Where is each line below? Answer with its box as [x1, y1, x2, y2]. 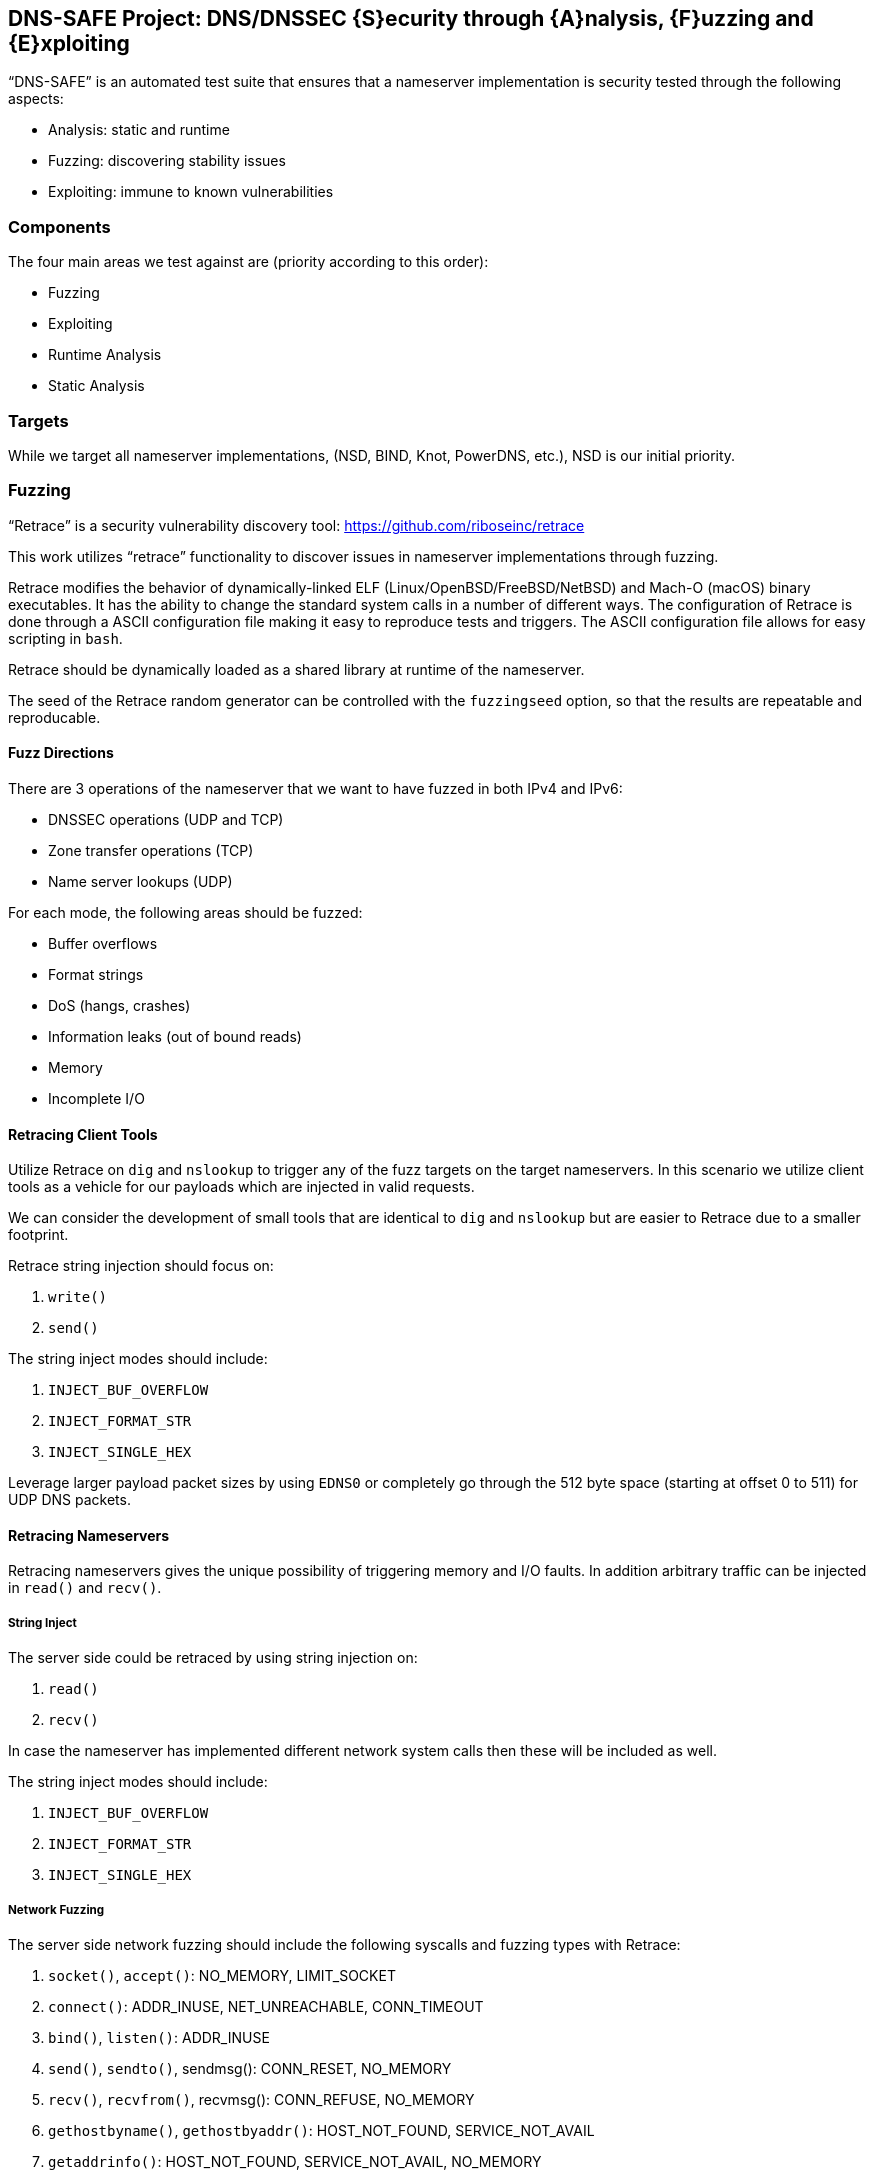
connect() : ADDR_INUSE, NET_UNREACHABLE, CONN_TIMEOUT [48, 1997, 484, 2015]
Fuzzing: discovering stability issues [48, 152, 286, 170]
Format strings [48, 965, 144, 983]
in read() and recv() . [8, 1579, 162, 1597]
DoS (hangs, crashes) [48, 996, 191, 1014]
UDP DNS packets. [8, 1491, 131, 1509]
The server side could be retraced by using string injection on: [8, 1649, 418, 1667]
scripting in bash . [8, 629, 123, 647]
